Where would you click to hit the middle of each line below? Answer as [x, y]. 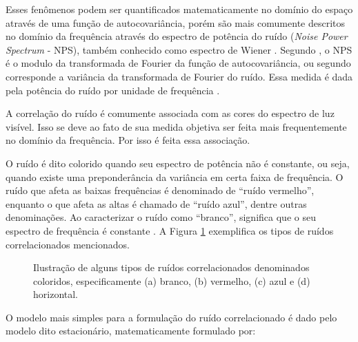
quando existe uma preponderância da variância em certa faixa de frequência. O [175, 177]
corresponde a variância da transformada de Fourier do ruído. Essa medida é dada [179, 76]
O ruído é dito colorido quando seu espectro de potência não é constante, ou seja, [178, 163]
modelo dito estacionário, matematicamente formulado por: [131, 331]
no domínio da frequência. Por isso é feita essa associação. [128, 140]
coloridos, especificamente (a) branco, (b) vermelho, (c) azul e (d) [172, 280]
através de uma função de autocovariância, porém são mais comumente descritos [176, 22]
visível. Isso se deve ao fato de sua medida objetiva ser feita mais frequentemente [176, 126]
